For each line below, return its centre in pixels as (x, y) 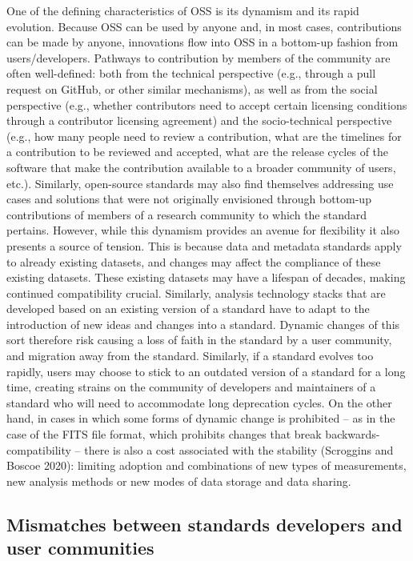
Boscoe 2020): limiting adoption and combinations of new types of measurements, (206, 465)
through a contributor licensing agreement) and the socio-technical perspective (199, 120)
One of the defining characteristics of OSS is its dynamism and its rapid (183, 10)
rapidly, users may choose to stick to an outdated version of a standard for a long (206, 371)
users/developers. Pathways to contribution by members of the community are (198, 57)
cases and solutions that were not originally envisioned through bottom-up (189, 199)
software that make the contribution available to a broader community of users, (201, 167)
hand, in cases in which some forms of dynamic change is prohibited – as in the (201, 418)
